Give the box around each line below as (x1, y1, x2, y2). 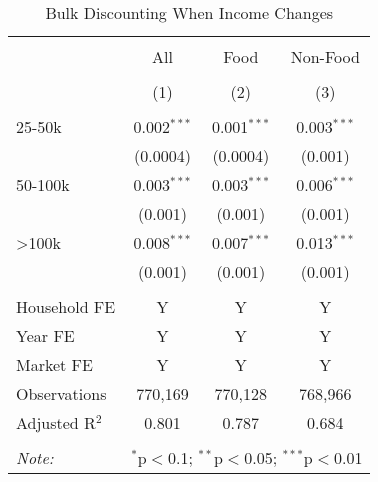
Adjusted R (16, 411, 96, 434)
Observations (16, 382, 107, 405)
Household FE (16, 295, 116, 318)
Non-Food (290, 45, 360, 68)
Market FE (16, 353, 93, 376)
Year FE (16, 324, 75, 347)
